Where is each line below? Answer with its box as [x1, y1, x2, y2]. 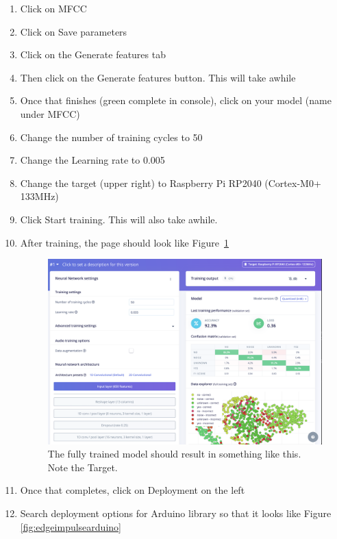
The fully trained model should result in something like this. [47, 447, 301, 461]
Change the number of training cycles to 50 [20, 129, 203, 144]
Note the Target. [47, 460, 118, 474]
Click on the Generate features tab [20, 47, 166, 62]
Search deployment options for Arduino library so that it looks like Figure [20, 505, 332, 520]
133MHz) [20, 189, 59, 203]
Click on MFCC [20, 1, 87, 15]
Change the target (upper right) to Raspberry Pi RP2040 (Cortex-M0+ [20, 175, 321, 190]
